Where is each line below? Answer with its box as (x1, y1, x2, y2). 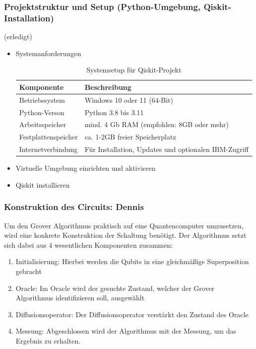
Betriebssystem (19, 94, 65, 105)
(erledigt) (4, 31, 32, 42)
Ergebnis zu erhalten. (15, 335, 81, 346)
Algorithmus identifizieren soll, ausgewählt (15, 292, 145, 303)
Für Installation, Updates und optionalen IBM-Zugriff (84, 144, 249, 154)
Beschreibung (84, 81, 131, 92)
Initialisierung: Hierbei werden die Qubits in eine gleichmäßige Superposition (15, 256, 249, 267)
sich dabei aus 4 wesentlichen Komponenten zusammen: (4, 239, 173, 250)
